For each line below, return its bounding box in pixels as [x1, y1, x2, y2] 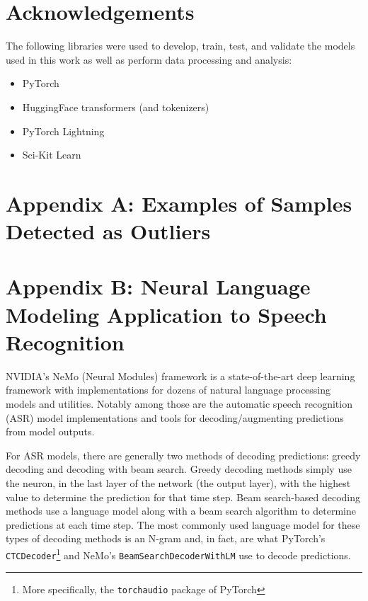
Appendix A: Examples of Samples [6, 188, 352, 217]
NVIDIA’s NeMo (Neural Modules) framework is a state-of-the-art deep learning [6, 368, 355, 383]
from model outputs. [6, 424, 95, 439]
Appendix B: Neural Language [6, 272, 311, 301]
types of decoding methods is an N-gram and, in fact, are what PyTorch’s [6, 531, 326, 546]
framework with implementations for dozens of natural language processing [6, 382, 331, 397]
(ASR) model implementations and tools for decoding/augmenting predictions [6, 410, 344, 425]
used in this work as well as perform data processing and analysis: [6, 52, 292, 67]
